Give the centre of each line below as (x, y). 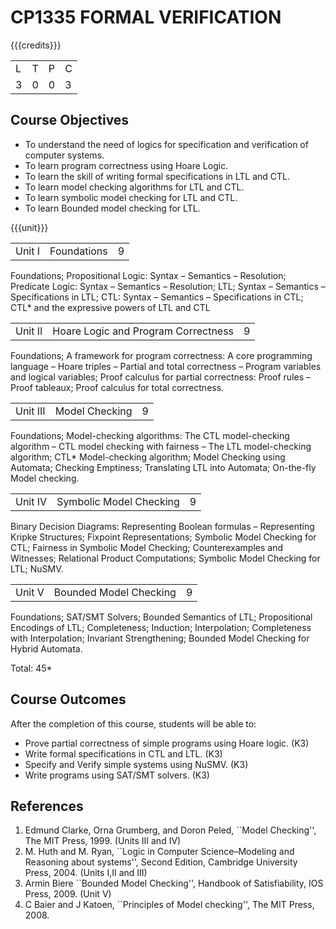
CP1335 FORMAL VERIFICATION (146, 17)
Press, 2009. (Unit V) (68, 894)
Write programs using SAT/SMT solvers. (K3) (117, 775)
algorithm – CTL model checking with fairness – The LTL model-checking (161, 446)
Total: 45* (31, 668)
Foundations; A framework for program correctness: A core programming (161, 355)
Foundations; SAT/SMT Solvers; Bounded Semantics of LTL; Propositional (161, 617)
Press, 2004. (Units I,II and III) (86, 873)
